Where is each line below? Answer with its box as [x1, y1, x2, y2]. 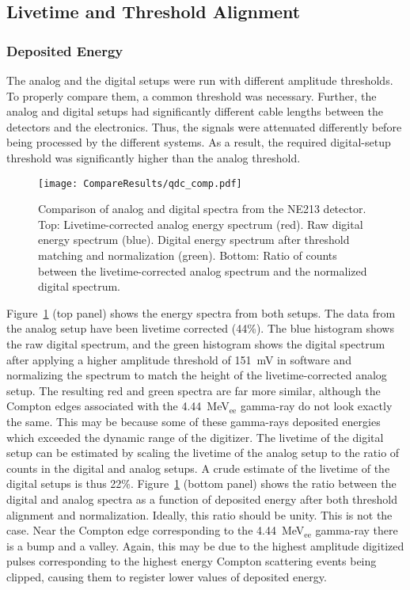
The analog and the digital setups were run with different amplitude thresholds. [6, 72, 393, 88]
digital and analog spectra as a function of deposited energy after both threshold [6, 490, 398, 507]
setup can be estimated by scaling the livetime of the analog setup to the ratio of [6, 444, 400, 461]
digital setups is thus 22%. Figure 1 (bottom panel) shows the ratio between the [6, 475, 397, 492]
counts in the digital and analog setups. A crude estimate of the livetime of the [6, 459, 390, 476]
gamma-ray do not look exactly [240, 398, 393, 414]
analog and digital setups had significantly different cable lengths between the [6, 103, 383, 120]
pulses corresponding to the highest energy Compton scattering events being [6, 553, 377, 569]
